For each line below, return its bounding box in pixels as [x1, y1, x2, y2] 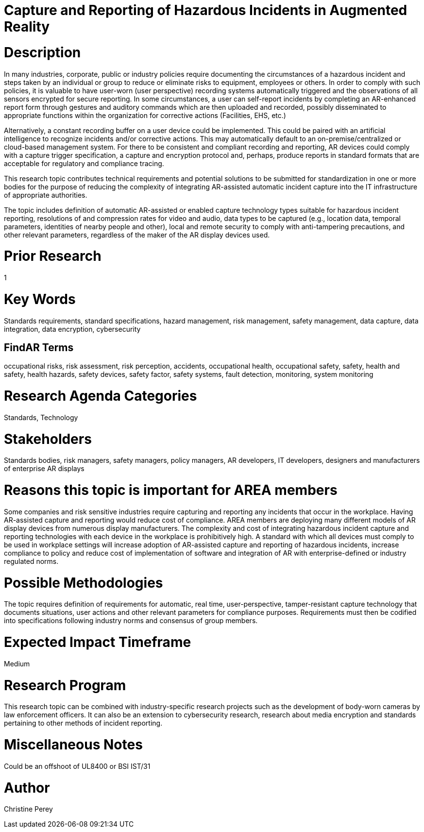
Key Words [4, 290, 76, 307]
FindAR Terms [4, 341, 74, 354]
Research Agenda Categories [4, 388, 197, 405]
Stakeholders [4, 430, 92, 447]
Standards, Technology [4, 413, 78, 422]
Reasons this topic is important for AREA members [4, 482, 338, 499]
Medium [4, 659, 30, 668]
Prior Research [4, 248, 102, 265]
